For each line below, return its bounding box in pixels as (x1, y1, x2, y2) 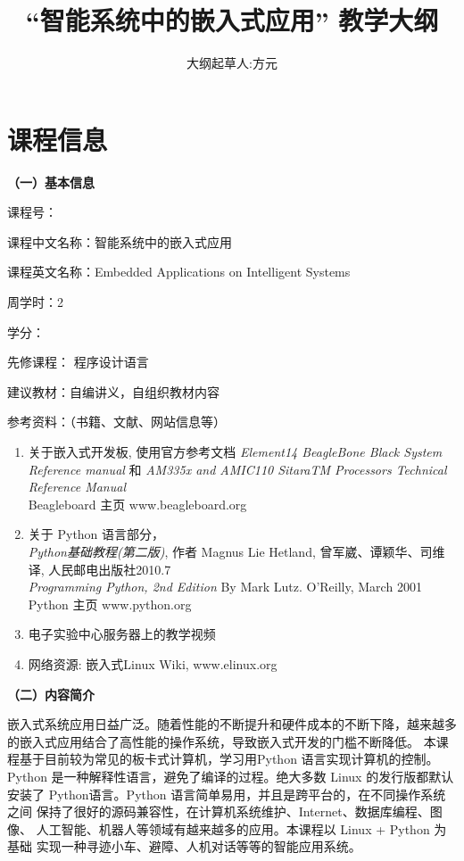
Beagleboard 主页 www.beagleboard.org (28, 494, 247, 513)
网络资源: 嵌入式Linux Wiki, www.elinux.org (28, 654, 278, 673)
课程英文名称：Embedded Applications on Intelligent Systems (7, 262, 351, 281)
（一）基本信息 (7, 172, 95, 191)
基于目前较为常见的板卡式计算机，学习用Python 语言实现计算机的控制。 (19, 749, 439, 768)
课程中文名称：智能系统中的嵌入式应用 (7, 232, 232, 251)
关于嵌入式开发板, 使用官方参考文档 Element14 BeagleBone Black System (28, 443, 443, 460)
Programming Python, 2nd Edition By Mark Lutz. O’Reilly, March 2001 (28, 577, 422, 596)
